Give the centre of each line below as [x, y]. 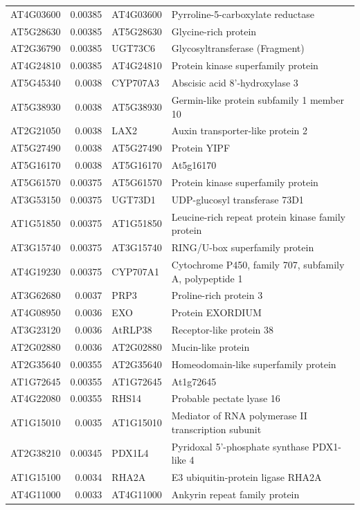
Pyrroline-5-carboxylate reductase [243, 13]
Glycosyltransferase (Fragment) [238, 48]
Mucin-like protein [210, 346]
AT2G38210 [36, 453]
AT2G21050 [36, 130]
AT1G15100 [36, 477]
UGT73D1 [134, 199]
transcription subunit [216, 429]
